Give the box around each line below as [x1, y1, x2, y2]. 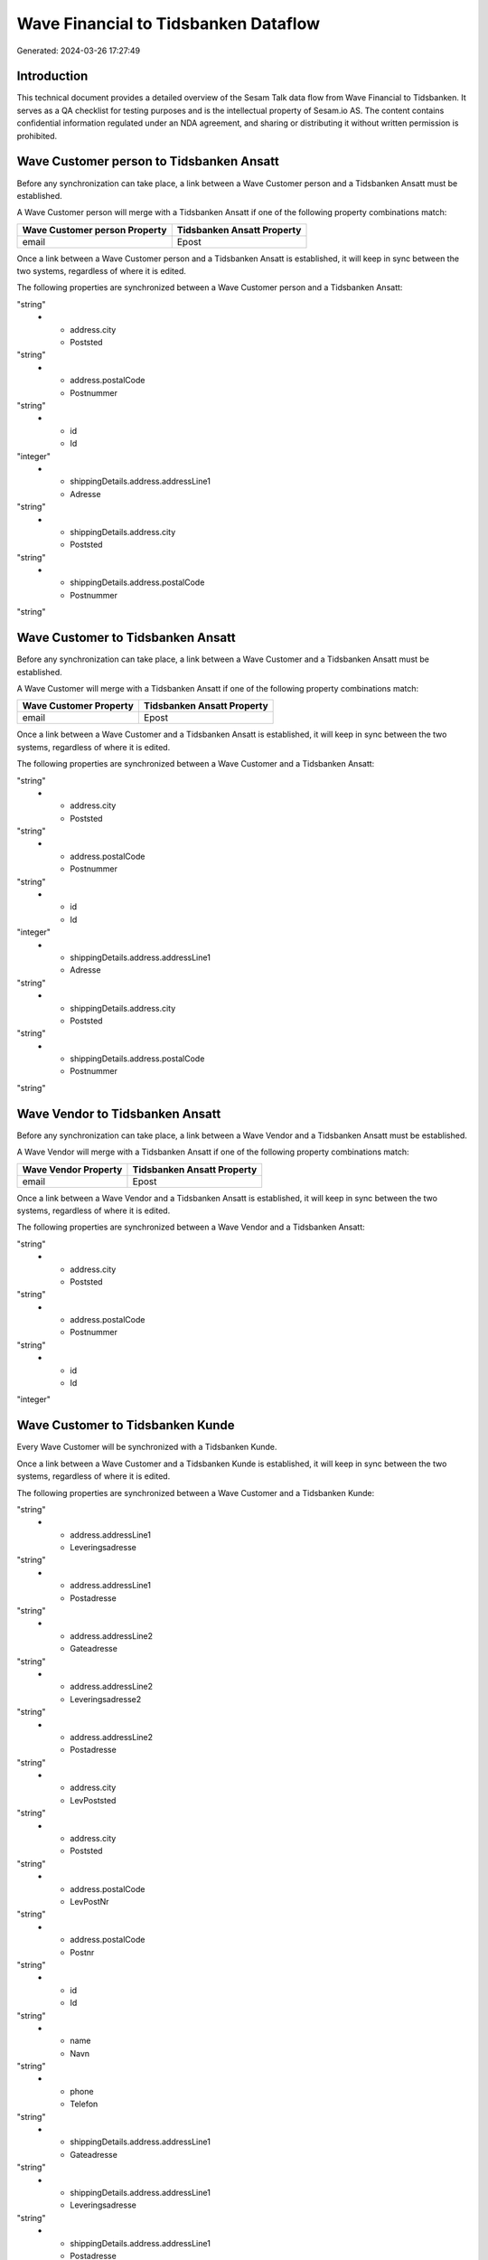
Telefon [70, 2098, 99, 2110]
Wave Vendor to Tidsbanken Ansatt [16, 1106, 221, 1121]
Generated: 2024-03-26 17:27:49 [16, 45, 141, 56]
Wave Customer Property [22, 700, 135, 712]
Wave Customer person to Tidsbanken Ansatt [16, 154, 279, 169]
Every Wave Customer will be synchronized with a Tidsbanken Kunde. [16, 1442, 277, 1453]
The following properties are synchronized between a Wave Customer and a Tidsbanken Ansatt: [16, 758, 375, 769]
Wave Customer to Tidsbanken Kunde [16, 1417, 235, 1433]
